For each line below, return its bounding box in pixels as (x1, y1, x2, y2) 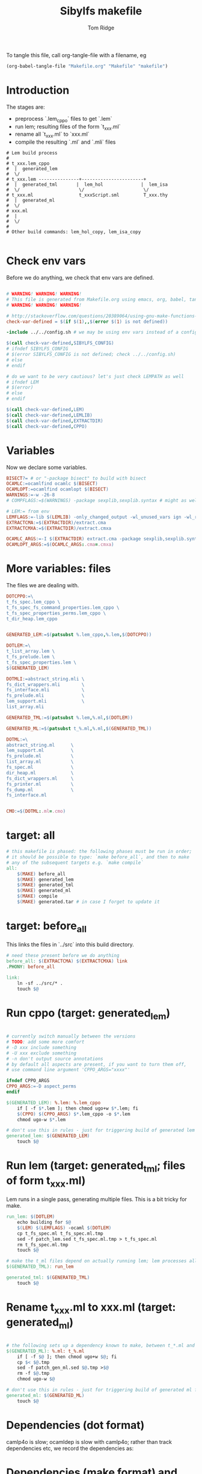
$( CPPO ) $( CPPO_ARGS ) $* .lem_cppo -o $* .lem (17, 1111, 130, 1117)
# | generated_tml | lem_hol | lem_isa (6, 182, 168, 188)
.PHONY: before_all (6, 964, 55, 970)
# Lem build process (6, 150, 58, 156)
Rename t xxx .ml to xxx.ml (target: (6, 1300, 176, 1316)
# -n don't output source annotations (6, 1056, 103, 1062)
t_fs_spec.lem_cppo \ (6, 599, 61, 605)
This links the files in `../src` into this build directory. (6, 941, 134, 948)
